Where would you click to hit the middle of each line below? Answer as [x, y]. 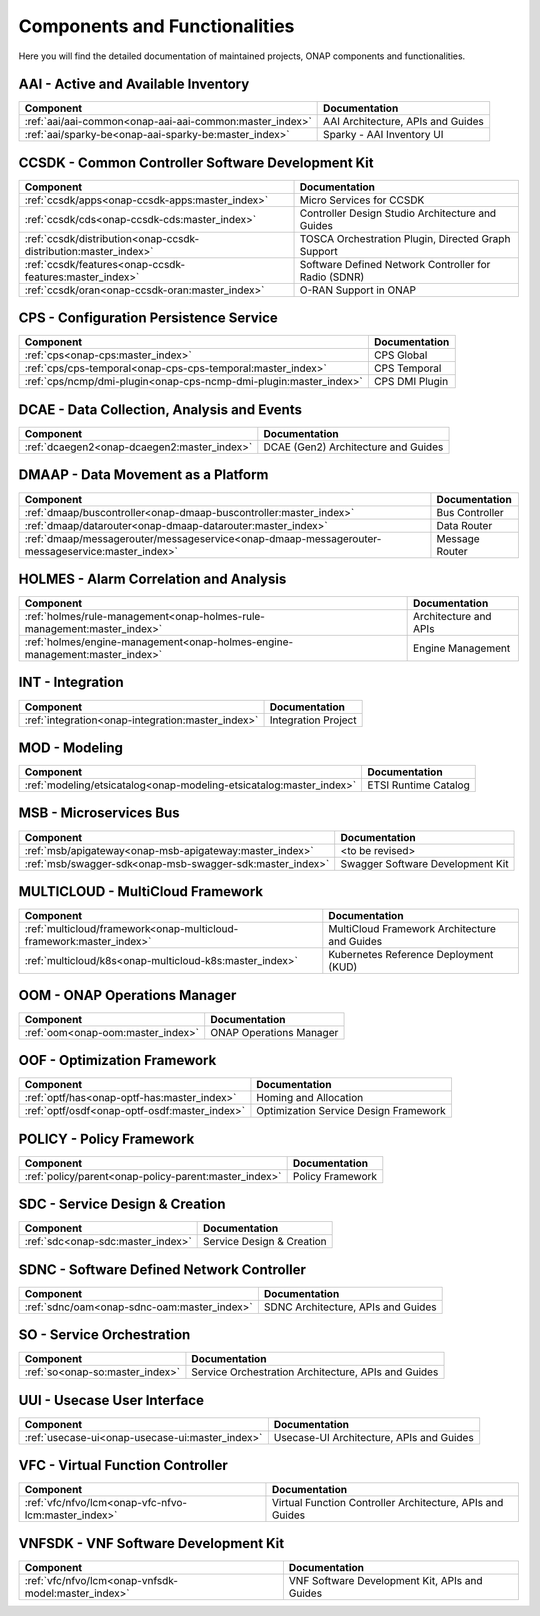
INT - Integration [71, 682]
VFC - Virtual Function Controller [123, 1465]
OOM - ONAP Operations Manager [127, 995]
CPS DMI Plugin [411, 382]
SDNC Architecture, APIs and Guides [350, 1307]
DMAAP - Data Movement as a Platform [143, 475]
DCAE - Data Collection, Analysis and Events [160, 409]
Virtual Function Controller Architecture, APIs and [387, 1503]
